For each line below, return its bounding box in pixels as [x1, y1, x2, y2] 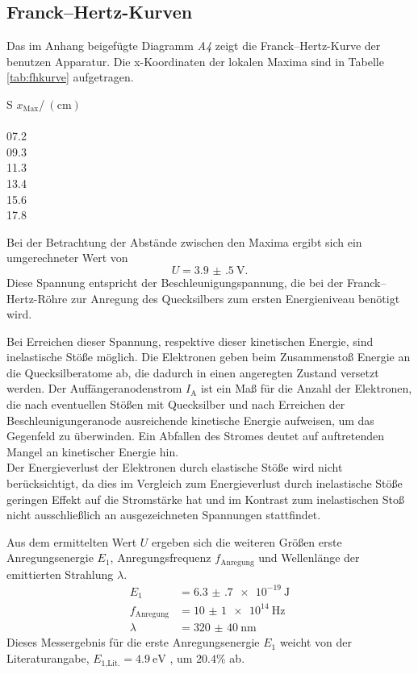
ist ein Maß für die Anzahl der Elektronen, [201, 380, 412, 397]
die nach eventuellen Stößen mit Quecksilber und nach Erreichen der [6, 396, 345, 413]
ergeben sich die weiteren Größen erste [152, 533, 342, 550]
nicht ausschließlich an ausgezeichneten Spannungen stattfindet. [6, 506, 321, 523]
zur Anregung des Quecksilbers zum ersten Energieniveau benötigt [70, 289, 400, 306]
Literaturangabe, [6, 650, 90, 667]
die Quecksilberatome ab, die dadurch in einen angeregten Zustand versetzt [6, 364, 379, 381]
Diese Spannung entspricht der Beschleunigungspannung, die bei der [6, 273, 344, 290]
